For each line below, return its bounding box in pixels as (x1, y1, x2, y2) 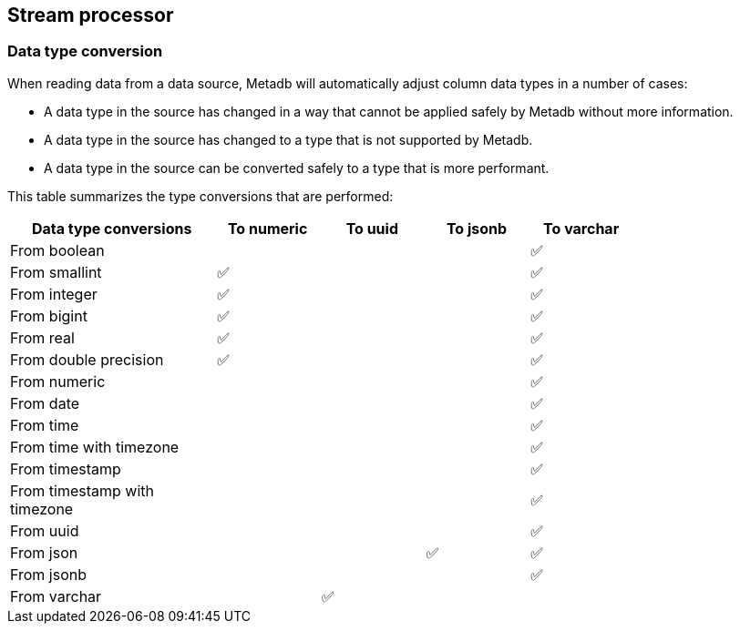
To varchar (543, 219, 620, 238)
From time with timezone (10, 437, 180, 456)
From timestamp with (10, 481, 155, 500)
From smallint (10, 262, 102, 281)
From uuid (10, 521, 79, 540)
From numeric (10, 371, 106, 391)
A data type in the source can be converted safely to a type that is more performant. (44, 159, 550, 176)
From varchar (10, 586, 102, 606)
